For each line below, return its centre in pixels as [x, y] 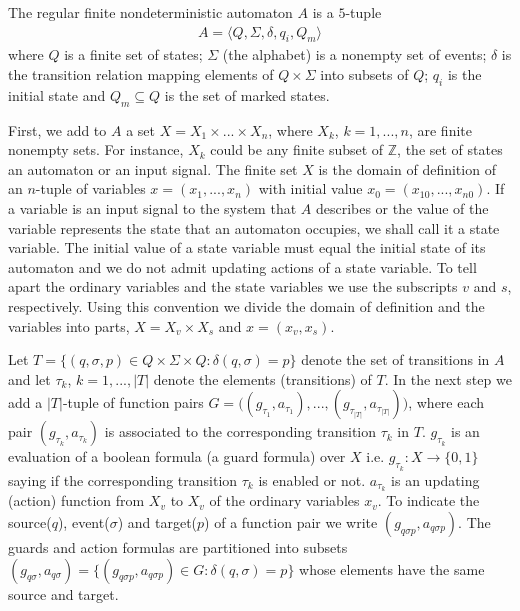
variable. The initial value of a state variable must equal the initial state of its [247, 247]
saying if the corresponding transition [123, 479]
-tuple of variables [90, 188]
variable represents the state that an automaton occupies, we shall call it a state [254, 227]
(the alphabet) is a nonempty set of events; [354, 54]
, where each [446, 402]
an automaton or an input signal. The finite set [153, 168]
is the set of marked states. [247, 94]
